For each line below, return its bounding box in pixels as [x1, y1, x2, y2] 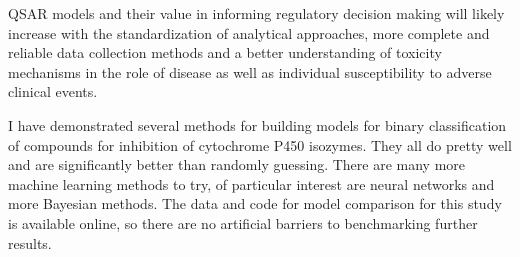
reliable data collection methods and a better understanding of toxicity [8, 42, 442, 63]
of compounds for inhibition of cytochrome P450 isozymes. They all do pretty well [8, 134, 512, 155]
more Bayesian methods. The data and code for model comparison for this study [8, 193, 502, 214]
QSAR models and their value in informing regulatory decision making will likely [8, 3, 505, 23]
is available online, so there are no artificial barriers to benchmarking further [8, 212, 478, 233]
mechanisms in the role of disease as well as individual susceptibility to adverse [8, 61, 492, 82]
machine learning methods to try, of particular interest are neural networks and [8, 173, 495, 194]
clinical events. [8, 81, 98, 102]
